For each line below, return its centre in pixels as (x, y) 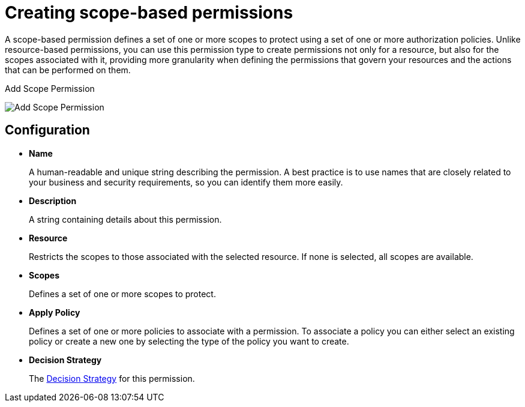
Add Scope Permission (50, 88)
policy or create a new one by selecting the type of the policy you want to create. (189, 341)
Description (53, 200)
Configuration (47, 130)
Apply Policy (55, 312)
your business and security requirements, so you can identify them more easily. (186, 182)
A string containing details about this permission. (125, 219)
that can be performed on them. (68, 70)
